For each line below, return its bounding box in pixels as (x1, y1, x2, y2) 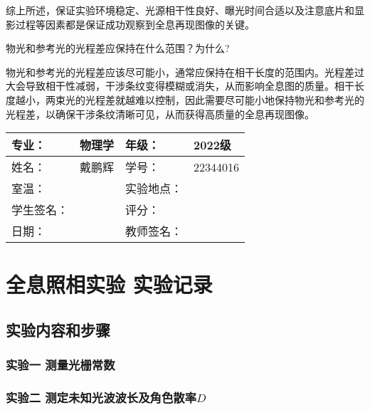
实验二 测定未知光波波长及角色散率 (6, 389, 197, 406)
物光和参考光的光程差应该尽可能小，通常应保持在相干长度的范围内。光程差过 (6, 64, 364, 79)
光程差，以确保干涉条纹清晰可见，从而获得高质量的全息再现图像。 (6, 106, 314, 121)
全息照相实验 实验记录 (6, 270, 213, 299)
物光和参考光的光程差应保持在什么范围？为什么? (6, 41, 230, 56)
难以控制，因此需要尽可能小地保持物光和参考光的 (134, 92, 364, 107)
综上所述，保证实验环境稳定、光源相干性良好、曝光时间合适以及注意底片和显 (6, 3, 364, 17)
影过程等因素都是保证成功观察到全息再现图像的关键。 (6, 16, 255, 31)
